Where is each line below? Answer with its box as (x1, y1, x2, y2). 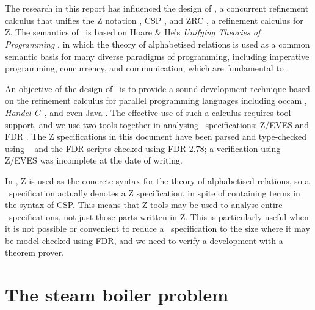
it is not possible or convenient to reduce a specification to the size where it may (5, 222, 310, 235)
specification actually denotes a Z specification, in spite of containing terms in (9, 186, 300, 199)
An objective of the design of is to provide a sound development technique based (5, 82, 310, 95)
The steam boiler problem (5, 282, 229, 307)
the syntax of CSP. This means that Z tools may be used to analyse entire (5, 198, 283, 211)
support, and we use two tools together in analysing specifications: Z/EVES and (5, 118, 309, 131)
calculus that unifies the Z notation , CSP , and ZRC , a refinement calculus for (5, 13, 303, 26)
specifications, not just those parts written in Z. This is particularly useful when (9, 210, 309, 223)
